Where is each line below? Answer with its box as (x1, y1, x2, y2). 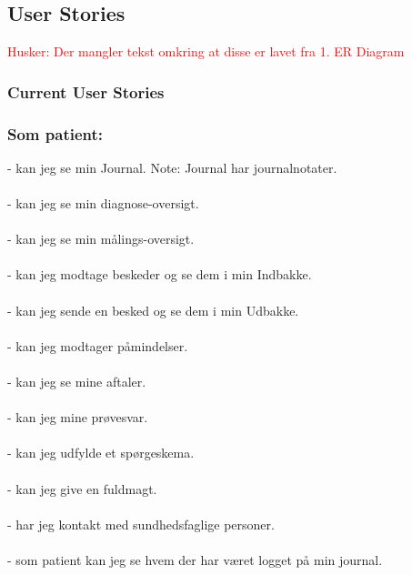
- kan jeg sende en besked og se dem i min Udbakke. (7, 300, 299, 319)
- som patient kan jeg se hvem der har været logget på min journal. (7, 550, 383, 569)
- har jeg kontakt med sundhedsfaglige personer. (7, 514, 275, 533)
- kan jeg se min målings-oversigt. (7, 229, 195, 248)
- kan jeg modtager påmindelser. (7, 336, 188, 355)
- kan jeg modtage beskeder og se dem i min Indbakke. (7, 265, 312, 284)
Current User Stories (7, 80, 165, 103)
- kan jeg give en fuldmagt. (7, 479, 157, 498)
